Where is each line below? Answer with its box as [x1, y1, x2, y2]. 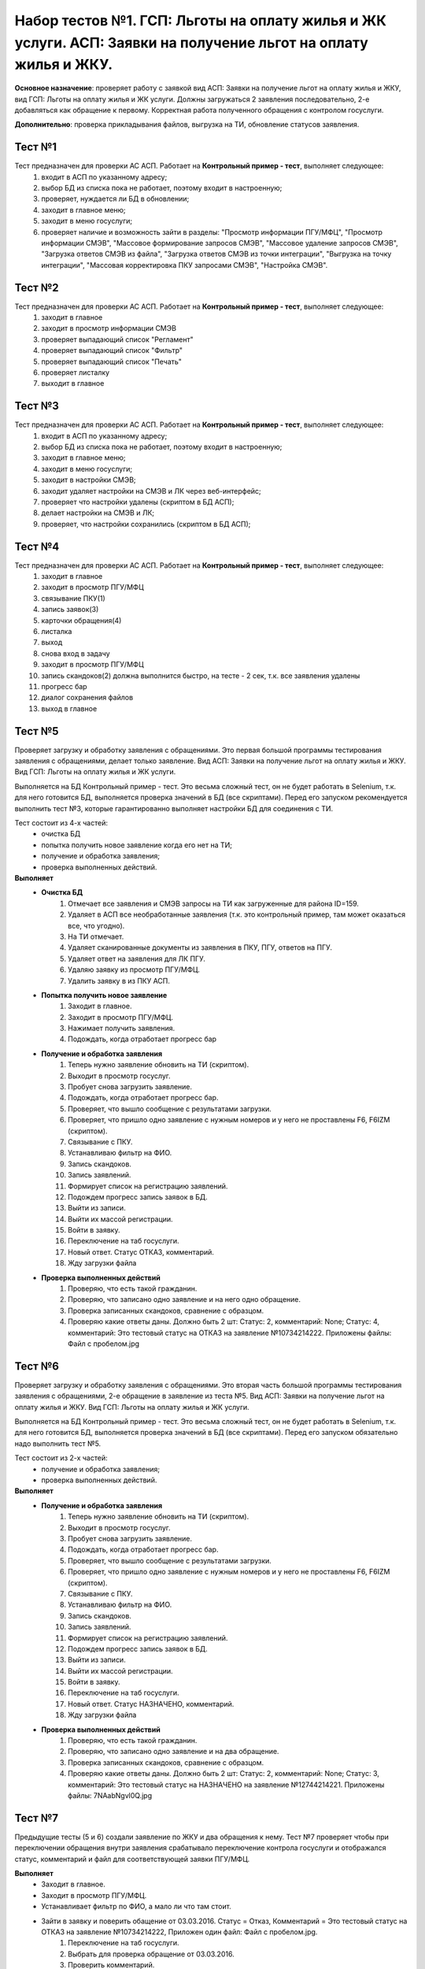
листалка [41, 627, 72, 636]
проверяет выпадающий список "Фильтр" [41, 346, 183, 355]
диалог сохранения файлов [41, 693, 134, 703]
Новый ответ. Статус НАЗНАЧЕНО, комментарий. [68, 1699, 235, 1708]
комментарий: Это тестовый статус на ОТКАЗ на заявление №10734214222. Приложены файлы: [68, 1328, 392, 1337]
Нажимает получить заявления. [68, 1024, 176, 1033]
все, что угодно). [68, 921, 125, 930]
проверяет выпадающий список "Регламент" [41, 335, 194, 344]
